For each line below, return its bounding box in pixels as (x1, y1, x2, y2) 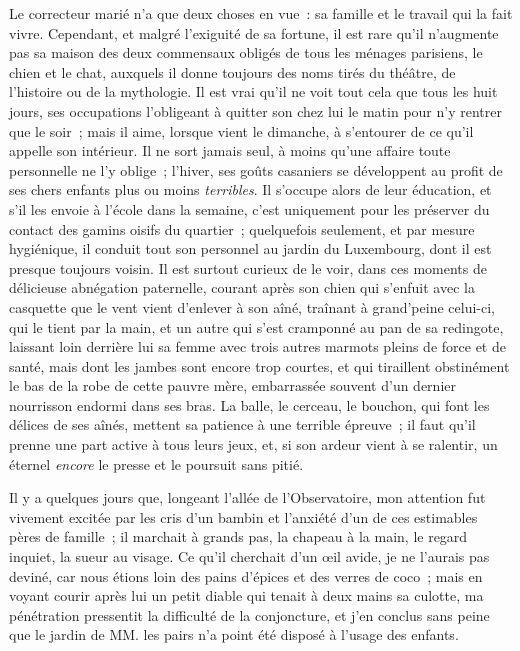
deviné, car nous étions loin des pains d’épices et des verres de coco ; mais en (9, 565, 483, 586)
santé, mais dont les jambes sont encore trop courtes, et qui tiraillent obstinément (9, 355, 510, 376)
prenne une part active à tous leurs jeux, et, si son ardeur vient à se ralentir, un (9, 434, 498, 455)
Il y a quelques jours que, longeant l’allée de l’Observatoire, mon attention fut (9, 487, 486, 508)
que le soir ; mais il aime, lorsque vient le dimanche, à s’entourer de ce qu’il (9, 120, 474, 141)
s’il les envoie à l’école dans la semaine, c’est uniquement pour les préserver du (9, 198, 490, 219)
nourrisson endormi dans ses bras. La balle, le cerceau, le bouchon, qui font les (9, 394, 490, 415)
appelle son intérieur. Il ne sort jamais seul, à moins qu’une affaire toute (9, 140, 451, 161)
